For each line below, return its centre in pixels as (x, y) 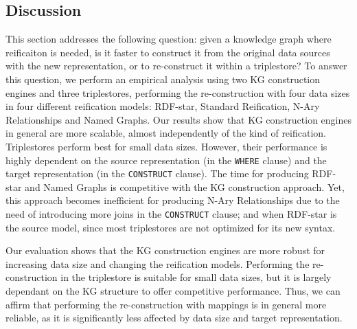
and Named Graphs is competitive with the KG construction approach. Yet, (185, 186)
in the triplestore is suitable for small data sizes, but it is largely (196, 277)
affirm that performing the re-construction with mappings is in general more (166, 304)
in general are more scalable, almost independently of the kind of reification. (166, 133)
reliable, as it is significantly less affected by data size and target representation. (174, 318)
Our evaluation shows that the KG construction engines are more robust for (165, 250)
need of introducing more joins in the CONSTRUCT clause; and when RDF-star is (171, 214)
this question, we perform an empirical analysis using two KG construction (163, 79)
